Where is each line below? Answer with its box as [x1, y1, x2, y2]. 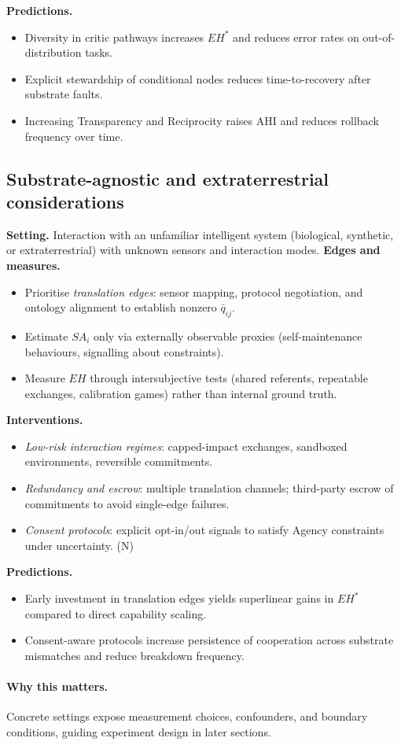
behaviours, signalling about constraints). [24, 343, 224, 360]
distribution [24, 44, 82, 61]
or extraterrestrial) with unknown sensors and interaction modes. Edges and [6, 242, 381, 258]
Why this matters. [6, 678, 108, 695]
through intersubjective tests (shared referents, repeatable [90, 370, 368, 386]
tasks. [85, 44, 112, 61]
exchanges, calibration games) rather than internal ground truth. [24, 385, 337, 401]
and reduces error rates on [233, 28, 359, 45]
